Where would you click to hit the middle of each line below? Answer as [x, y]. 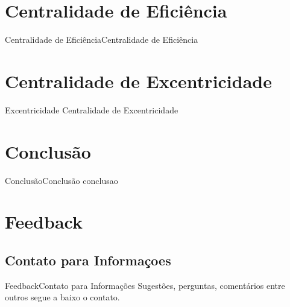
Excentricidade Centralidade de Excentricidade [92, 109]
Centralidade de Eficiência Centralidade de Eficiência [102, 40]
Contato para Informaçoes [88, 260]
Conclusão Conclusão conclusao [61, 180]
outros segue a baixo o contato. [62, 297]
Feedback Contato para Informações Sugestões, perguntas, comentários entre [145, 285]
